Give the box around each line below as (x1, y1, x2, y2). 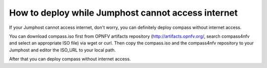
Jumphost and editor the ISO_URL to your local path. (9, 47, 116, 53)
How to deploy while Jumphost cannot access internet (9, 7, 238, 18)
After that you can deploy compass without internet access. (9, 56, 131, 62)
